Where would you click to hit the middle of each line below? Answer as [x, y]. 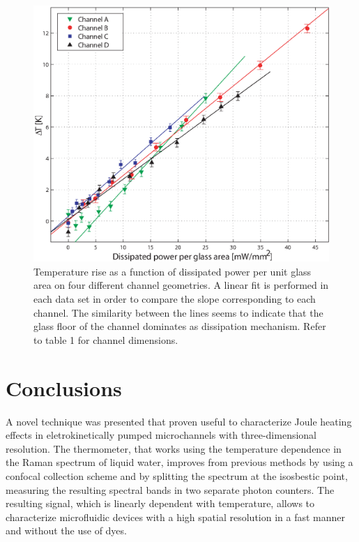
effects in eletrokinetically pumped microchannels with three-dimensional [161, 435]
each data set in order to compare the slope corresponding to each [175, 299]
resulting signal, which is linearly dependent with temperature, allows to [160, 503]
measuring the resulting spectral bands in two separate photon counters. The [170, 489]
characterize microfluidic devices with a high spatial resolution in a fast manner [176, 517]
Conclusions [64, 387]
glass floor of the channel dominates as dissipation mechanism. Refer [180, 326]
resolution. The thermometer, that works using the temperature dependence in [174, 448]
